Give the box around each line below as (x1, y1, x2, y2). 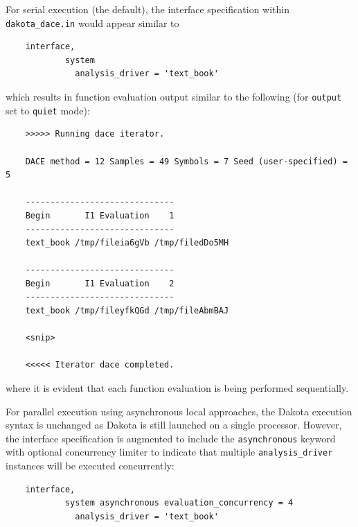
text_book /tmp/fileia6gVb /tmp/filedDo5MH (25, 238, 229, 248)
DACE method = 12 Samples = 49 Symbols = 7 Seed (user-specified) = (25, 156, 348, 166)
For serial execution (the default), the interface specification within (6, 2, 289, 16)
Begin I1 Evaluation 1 (25, 210, 174, 221)
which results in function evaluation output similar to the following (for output (6, 89, 342, 104)
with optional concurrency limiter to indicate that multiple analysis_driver (6, 444, 333, 459)
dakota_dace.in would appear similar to (6, 15, 179, 30)
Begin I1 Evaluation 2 (25, 278, 174, 288)
